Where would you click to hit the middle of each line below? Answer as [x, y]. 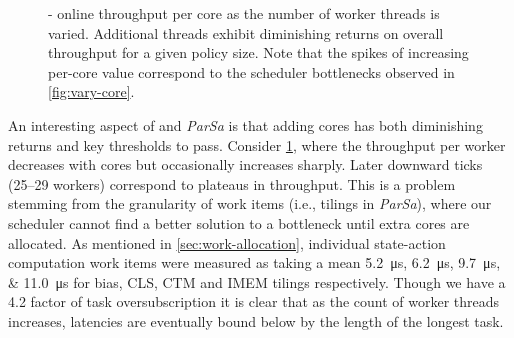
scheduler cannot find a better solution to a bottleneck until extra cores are [239, 222]
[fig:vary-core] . [91, 91]
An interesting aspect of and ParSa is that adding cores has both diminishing [245, 124]
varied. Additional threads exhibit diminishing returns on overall [246, 32]
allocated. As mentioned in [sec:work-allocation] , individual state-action [227, 242]
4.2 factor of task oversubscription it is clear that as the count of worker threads [254, 301]
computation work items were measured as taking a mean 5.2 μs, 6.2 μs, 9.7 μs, [254, 262]
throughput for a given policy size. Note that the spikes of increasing [258, 52]
